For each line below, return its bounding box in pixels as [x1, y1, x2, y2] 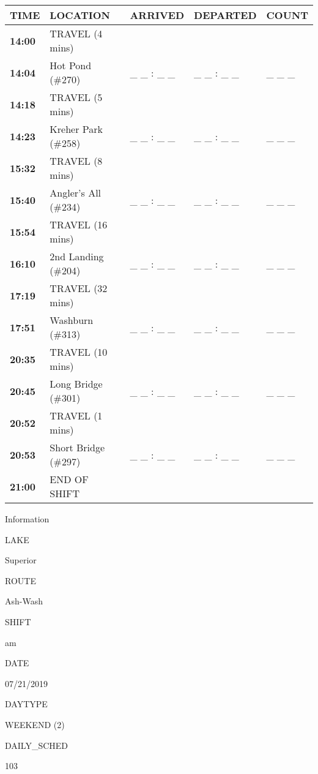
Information [5, 513, 50, 525]
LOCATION [50, 8, 110, 22]
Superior [5, 554, 37, 566]
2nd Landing [50, 249, 104, 263]
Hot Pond [50, 58, 92, 72]
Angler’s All [50, 186, 102, 200]
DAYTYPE [5, 697, 48, 710]
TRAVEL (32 [50, 281, 108, 295]
